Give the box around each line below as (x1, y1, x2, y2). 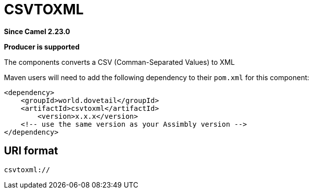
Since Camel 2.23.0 (4, 27, 71, 36)
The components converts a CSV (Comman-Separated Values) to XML (4, 57, 235, 66)
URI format (4, 145, 58, 157)
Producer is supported (4, 42, 80, 51)
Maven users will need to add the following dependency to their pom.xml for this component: (4, 73, 310, 82)
